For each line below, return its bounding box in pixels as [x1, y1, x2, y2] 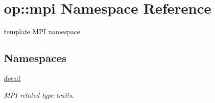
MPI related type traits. [4, 89, 74, 100]
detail [4, 73, 21, 83]
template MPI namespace [4, 26, 80, 37]
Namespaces [4, 50, 67, 65]
